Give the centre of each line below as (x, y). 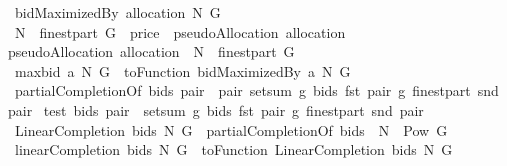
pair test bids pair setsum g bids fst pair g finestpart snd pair (216, 109)
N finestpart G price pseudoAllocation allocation (180, 31)
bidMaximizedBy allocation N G (117, 12)
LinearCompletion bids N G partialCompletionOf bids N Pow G (231, 129)
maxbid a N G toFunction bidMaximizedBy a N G (182, 70)
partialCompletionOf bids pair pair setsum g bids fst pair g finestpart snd (256, 90)
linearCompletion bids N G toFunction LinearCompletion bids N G (233, 149)
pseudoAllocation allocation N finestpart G (151, 51)
